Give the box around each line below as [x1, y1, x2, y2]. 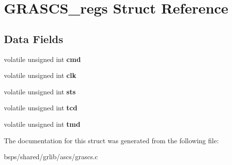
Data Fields [4, 31, 64, 46]
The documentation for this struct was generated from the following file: [4, 135, 219, 145]
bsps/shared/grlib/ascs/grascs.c [4, 151, 98, 162]
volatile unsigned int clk [4, 70, 76, 80]
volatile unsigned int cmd [4, 54, 81, 64]
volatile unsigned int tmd [4, 119, 81, 129]
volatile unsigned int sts [4, 86, 76, 96]
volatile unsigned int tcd [4, 103, 78, 113]
